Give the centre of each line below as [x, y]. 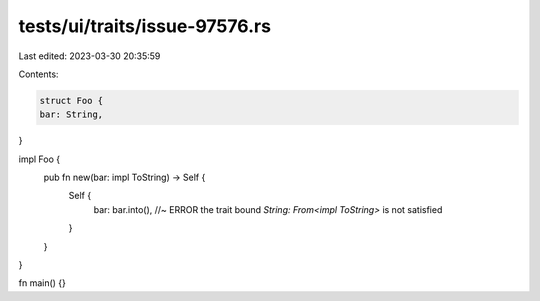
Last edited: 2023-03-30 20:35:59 [89, 56]
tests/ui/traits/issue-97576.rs [145, 26]
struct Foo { [71, 100]
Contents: [38, 74]
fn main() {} [42, 283]
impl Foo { [39, 159]
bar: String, [71, 114]
